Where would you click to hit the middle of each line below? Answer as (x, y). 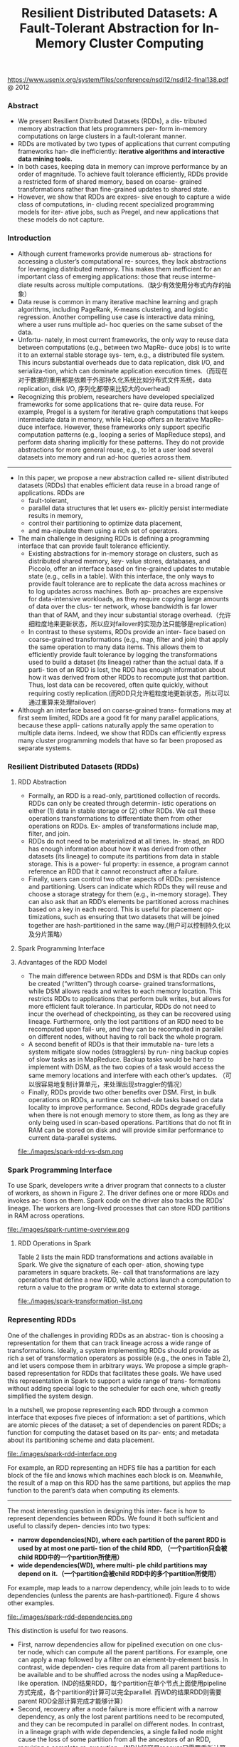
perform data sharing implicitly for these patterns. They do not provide (121, 442)
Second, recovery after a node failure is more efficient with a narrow (118, 1709)
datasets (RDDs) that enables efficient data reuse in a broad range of (118, 485)
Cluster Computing (146, 43)
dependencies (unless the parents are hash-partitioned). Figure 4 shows (114, 1595)
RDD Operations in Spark (54, 1243)
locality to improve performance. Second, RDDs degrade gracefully (127, 1108)
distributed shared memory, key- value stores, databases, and (119, 561)
